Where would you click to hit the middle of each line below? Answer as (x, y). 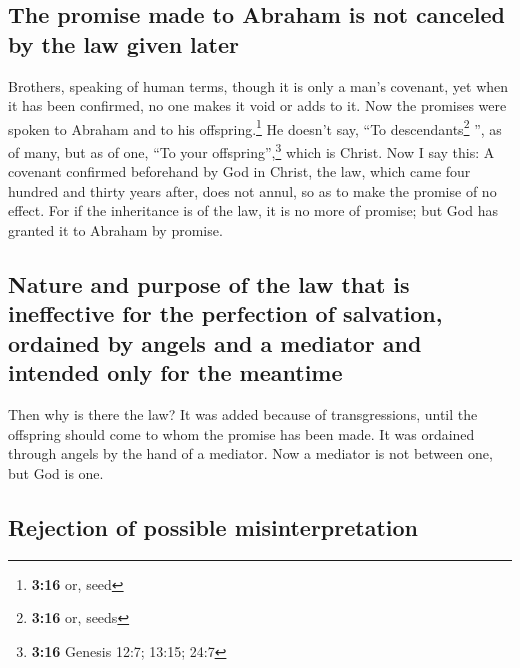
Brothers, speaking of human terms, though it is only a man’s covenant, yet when (258, 85)
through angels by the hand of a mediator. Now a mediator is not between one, (250, 453)
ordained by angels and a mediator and (215, 342)
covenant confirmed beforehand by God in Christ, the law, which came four (239, 171)
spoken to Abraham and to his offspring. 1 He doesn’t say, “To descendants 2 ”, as (255, 127)
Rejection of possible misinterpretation (213, 526)
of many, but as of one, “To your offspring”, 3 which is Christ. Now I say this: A (251, 150)
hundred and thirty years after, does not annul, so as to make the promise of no (252, 190)
